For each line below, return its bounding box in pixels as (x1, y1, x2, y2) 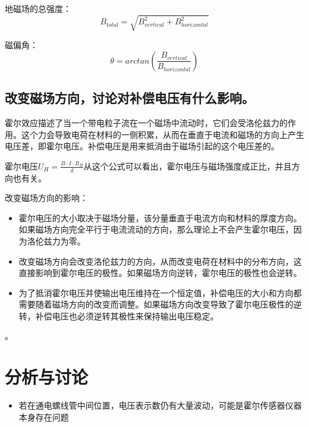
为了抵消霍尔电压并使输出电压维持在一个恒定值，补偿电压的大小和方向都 (18, 286, 302, 299)
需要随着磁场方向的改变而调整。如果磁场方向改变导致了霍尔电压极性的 (18, 298, 294, 310)
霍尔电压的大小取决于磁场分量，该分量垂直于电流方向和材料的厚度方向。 (18, 211, 302, 224)
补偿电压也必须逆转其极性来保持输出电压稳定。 (35, 309, 219, 322)
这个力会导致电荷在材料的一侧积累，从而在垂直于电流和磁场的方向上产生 (21, 128, 304, 140)
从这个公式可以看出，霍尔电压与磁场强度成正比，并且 (83, 159, 292, 172)
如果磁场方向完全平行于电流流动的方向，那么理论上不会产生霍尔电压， (18, 223, 294, 236)
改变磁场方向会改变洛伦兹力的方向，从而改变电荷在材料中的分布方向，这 (18, 255, 302, 267)
